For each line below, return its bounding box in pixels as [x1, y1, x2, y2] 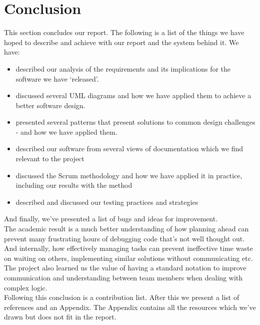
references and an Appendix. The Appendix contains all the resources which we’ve [4, 301, 256, 312]
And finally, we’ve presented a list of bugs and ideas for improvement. [4, 213, 218, 224]
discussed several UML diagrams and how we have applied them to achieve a [15, 90, 251, 101]
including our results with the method [15, 180, 132, 190]
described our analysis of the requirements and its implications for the [15, 63, 231, 74]
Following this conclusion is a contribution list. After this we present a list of [4, 292, 239, 302]
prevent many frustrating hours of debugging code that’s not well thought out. [4, 233, 245, 243]
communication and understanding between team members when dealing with [4, 272, 243, 282]
